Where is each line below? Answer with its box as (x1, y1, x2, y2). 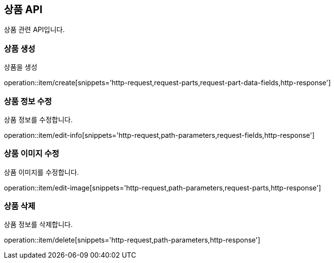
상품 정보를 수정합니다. (4, 115, 73, 124)
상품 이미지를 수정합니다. (4, 168, 79, 176)
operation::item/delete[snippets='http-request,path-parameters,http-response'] (4, 236, 260, 244)
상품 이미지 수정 (4, 149, 60, 159)
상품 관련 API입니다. (4, 25, 65, 34)
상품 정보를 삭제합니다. (4, 220, 73, 229)
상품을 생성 (4, 63, 38, 72)
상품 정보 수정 (4, 96, 52, 106)
